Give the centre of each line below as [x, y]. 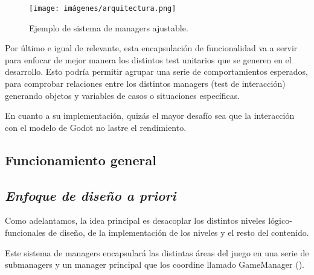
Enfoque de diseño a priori [91, 195]
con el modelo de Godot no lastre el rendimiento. [96, 127]
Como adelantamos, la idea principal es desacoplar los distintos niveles [135, 220]
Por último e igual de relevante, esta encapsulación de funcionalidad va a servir [151, 48]
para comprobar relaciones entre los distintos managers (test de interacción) [145, 84]
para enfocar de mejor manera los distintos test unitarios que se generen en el [148, 59]
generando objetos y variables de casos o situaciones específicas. [123, 95]
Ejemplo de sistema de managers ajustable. [109, 27]
